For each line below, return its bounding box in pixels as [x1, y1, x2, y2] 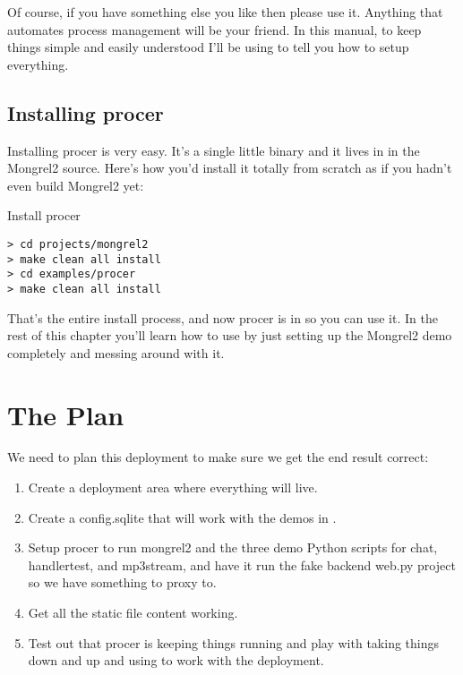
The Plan [7, 396, 124, 432]
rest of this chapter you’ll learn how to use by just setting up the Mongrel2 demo [7, 326, 452, 345]
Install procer [7, 206, 81, 225]
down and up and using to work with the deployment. [28, 651, 324, 670]
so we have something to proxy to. [28, 573, 217, 592]
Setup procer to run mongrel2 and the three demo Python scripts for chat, [28, 538, 438, 557]
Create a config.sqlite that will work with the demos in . [28, 508, 337, 526]
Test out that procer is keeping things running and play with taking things [28, 633, 440, 652]
